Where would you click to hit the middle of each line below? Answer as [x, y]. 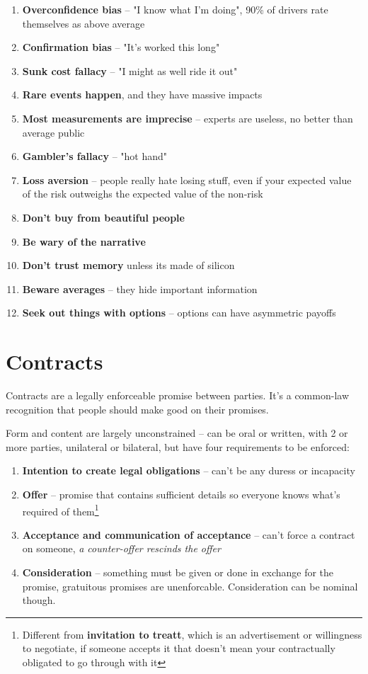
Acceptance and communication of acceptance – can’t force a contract [189, 534]
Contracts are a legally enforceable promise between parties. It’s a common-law [177, 395]
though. [39, 600]
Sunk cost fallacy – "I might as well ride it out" [130, 70]
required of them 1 [61, 510]
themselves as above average [84, 23]
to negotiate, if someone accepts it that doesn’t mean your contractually [179, 648]
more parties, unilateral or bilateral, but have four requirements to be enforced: [178, 446]
